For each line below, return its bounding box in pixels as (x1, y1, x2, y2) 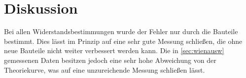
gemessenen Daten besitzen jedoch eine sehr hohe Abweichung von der (4, 55, 216, 65)
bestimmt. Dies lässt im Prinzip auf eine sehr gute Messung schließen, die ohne (4, 36, 243, 46)
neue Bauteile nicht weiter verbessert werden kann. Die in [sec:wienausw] (4, 45, 224, 56)
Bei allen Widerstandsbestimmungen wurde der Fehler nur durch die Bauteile (4, 26, 238, 37)
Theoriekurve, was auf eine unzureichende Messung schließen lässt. (4, 64, 205, 75)
